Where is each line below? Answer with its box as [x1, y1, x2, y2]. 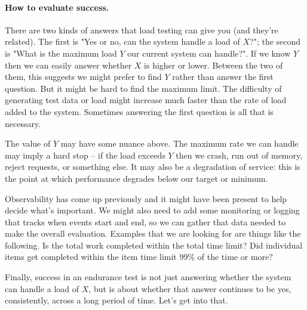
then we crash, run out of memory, [176, 148, 303, 161]
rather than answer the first [172, 70, 274, 83]
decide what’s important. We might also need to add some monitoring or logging [5, 204, 300, 216]
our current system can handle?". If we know [127, 46, 291, 59]
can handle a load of [5, 282, 79, 294]
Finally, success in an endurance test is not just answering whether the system [5, 271, 291, 283]
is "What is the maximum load [5, 46, 117, 59]
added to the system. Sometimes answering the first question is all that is [5, 105, 274, 117]
